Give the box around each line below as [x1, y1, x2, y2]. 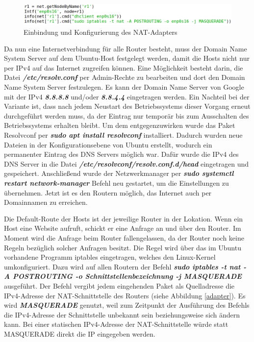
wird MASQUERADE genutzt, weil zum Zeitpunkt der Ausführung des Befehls [4, 300, 250, 310]
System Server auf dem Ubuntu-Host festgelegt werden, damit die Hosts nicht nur [4, 53, 250, 63]
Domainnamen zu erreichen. [4, 197, 88, 207]
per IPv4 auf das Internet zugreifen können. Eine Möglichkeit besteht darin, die [4, 62, 243, 73]
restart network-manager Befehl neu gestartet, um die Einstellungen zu [4, 177, 229, 188]
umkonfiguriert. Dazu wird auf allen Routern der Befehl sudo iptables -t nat [4, 261, 241, 271]
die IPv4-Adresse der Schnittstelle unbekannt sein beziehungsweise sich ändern [4, 309, 240, 319]
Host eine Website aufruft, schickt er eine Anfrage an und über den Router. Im [4, 223, 241, 233]
